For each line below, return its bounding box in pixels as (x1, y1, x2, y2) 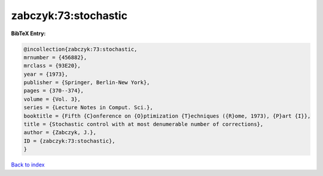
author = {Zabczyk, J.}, (23, 129, 97, 136)
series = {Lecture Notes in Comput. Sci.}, (23, 104, 154, 111)
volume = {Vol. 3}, (23, 95, 81, 103)
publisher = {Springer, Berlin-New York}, (23, 79, 150, 86)
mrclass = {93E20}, (23, 63, 81, 69)
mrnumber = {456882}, (23, 54, 87, 61)
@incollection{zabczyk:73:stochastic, (23, 45, 138, 53)
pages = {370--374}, (23, 87, 84, 94)
